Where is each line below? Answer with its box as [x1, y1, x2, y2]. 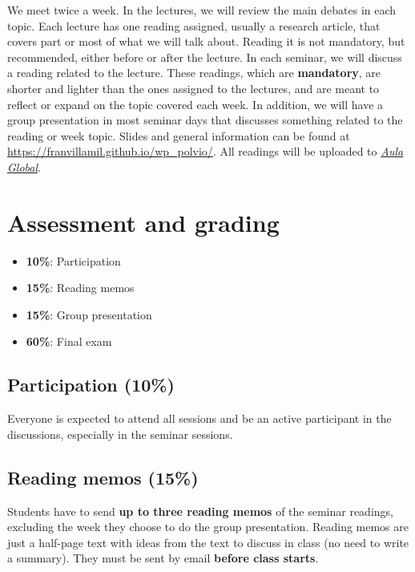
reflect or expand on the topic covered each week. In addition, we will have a [7, 95, 384, 112]
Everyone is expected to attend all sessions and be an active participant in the [7, 410, 392, 427]
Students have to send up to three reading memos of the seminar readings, [7, 502, 393, 519]
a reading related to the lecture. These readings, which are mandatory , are [7, 64, 381, 81]
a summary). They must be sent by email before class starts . [7, 550, 319, 566]
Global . [7, 158, 41, 175]
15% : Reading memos [26, 279, 135, 296]
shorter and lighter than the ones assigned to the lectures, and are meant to [7, 79, 380, 96]
